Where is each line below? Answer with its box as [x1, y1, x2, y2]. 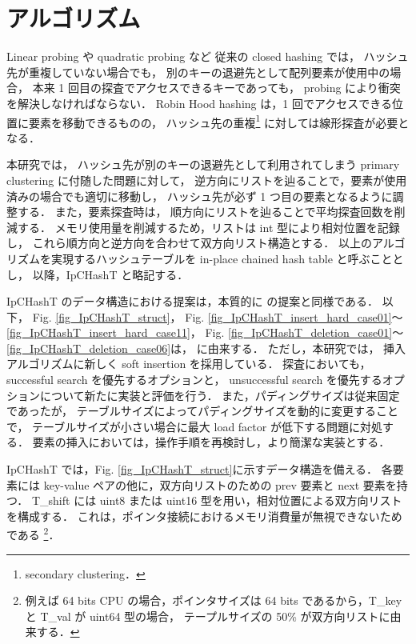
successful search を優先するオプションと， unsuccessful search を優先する [6, 371, 382, 388]
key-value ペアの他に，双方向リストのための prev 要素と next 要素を [43, 476, 397, 493]
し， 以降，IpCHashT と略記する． [6, 266, 189, 282]
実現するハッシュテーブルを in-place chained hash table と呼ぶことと [50, 250, 404, 266]
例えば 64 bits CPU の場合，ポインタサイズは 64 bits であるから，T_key [25, 592, 402, 609]
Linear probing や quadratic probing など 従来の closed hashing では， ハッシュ [6, 48, 409, 65]
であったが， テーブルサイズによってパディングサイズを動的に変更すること [6, 402, 398, 419]
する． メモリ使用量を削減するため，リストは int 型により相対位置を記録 [17, 218, 400, 235]
